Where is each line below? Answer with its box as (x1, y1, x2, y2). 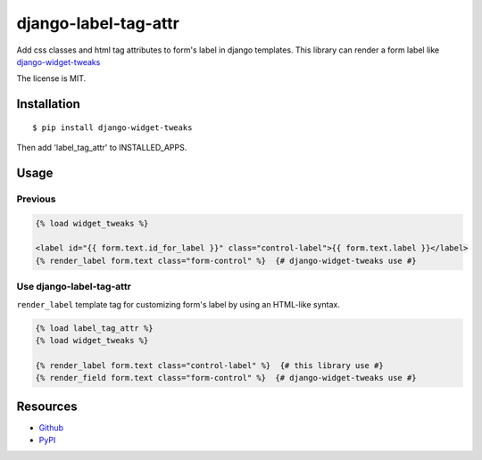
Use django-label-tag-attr (16, 281, 131, 293)
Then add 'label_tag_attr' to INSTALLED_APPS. (16, 143, 187, 153)
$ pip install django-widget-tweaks (32, 122, 193, 133)
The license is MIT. (16, 73, 87, 84)
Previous (16, 193, 56, 205)
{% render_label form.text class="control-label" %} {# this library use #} (35, 360, 384, 370)
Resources (16, 398, 78, 414)
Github (38, 422, 64, 432)
